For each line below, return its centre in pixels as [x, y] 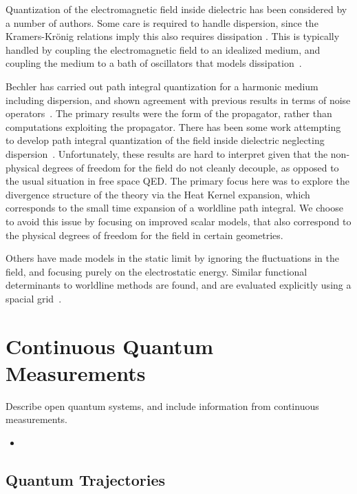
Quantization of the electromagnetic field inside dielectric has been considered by [176, 9]
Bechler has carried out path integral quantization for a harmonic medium [162, 86]
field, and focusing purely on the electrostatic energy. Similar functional [156, 271]
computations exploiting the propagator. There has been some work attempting [173, 126]
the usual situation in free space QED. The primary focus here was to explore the [177, 181]
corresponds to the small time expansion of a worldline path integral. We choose [174, 208]
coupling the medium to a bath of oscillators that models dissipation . [154, 63]
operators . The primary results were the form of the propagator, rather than [169, 113]
